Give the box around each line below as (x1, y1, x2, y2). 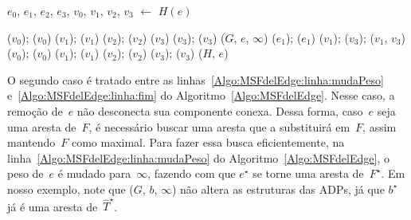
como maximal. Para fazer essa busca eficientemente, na (71, 134, 345, 151)
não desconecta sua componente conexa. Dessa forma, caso (76, 102, 363, 119)
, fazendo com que (147, 165, 236, 182)
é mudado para (57, 165, 131, 182)
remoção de (7, 102, 63, 119)
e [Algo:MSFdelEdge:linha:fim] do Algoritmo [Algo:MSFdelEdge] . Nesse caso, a (7, 87, 395, 104)
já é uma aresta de (7, 198, 98, 214)
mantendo (7, 134, 56, 151)
